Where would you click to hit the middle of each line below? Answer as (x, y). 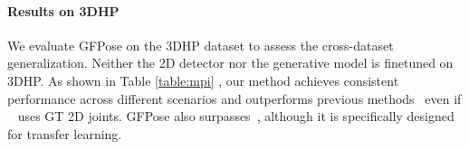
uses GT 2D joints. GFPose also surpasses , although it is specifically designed (236, 116)
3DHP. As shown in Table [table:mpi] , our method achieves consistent (203, 80)
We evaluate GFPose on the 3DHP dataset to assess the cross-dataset (201, 45)
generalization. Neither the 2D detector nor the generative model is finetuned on (230, 63)
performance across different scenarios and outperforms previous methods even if (234, 98)
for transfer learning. (65, 133)
